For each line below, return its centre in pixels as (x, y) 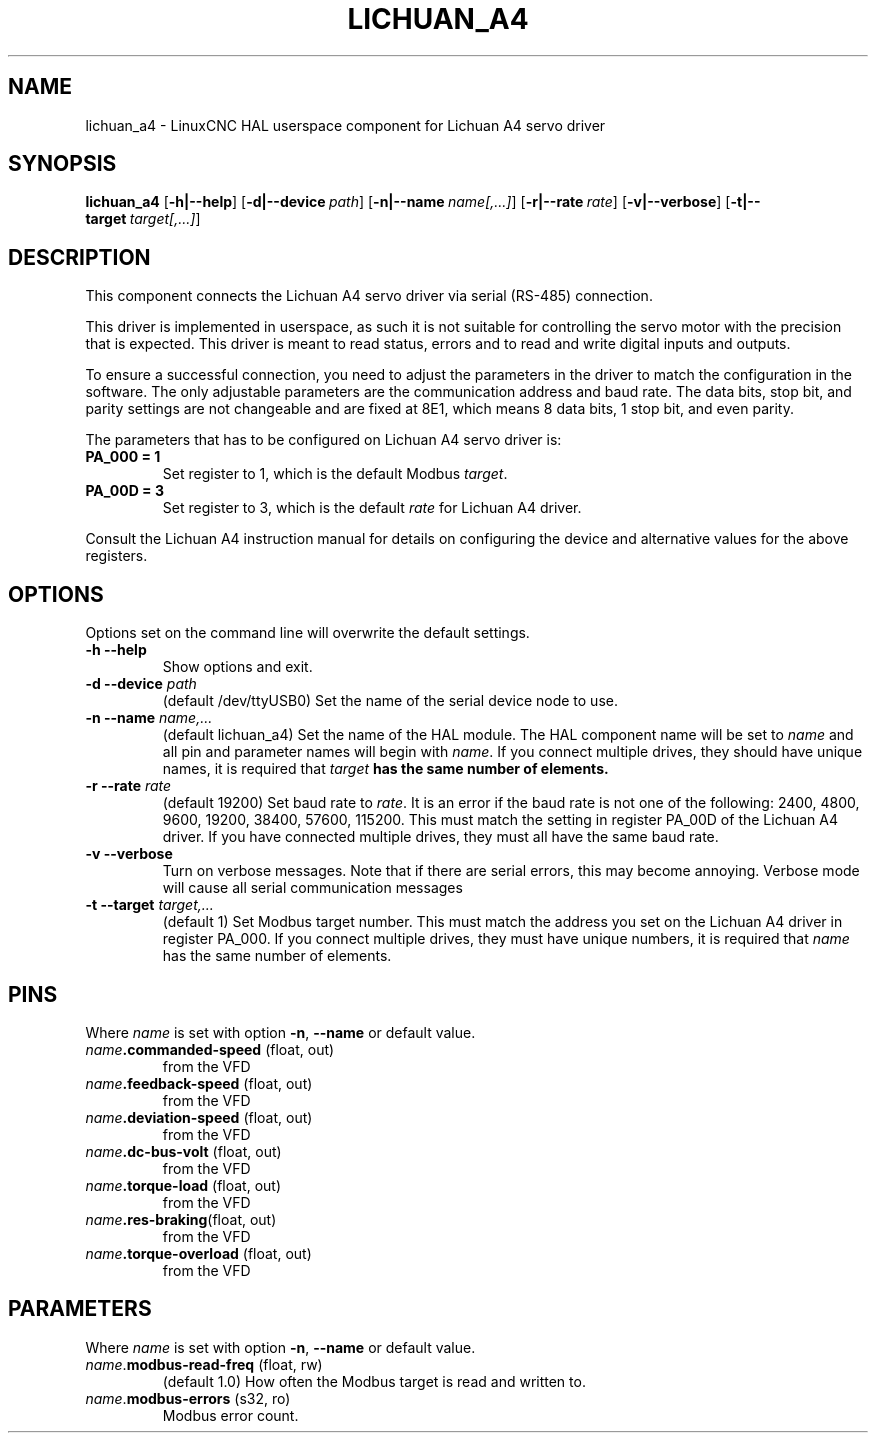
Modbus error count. (230, 1415)
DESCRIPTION (79, 257)
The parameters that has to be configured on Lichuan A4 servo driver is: (323, 440)
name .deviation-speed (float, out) (199, 1117)
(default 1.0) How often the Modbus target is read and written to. (374, 1381)
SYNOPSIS (62, 164)
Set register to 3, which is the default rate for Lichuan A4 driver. (372, 508)
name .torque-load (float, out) (183, 1185)
